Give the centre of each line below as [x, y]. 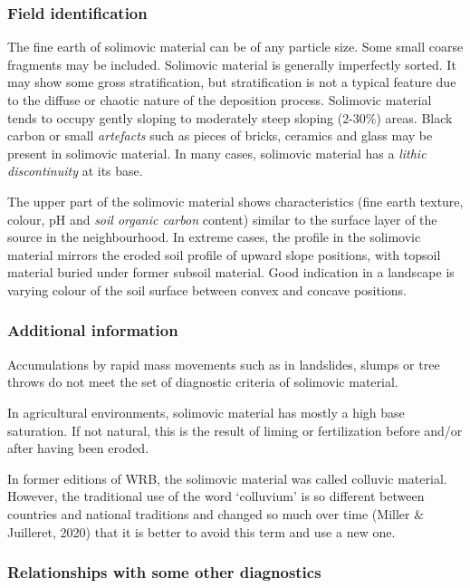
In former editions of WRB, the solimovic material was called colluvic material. [227, 478]
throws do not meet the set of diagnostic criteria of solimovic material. [203, 382]
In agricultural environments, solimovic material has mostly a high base [206, 412]
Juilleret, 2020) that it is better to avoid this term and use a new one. [201, 531]
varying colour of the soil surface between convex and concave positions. [207, 289]
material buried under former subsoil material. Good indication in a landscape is [231, 272]
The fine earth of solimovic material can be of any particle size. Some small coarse [235, 47]
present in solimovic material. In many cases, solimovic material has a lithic [217, 153]
